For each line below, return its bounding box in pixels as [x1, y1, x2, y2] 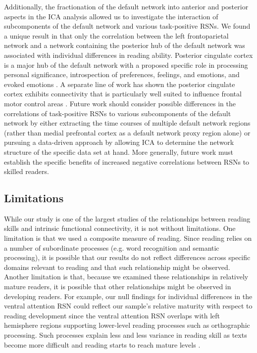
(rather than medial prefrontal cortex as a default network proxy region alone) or [4, 127, 251, 137]
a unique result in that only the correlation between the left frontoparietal [4, 30, 229, 41]
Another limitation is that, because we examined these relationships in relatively [4, 271, 249, 282]
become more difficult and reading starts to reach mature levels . [4, 339, 201, 350]
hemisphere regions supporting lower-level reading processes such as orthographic [4, 320, 250, 330]
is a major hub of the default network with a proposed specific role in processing [4, 59, 248, 70]
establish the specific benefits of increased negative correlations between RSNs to [4, 156, 250, 167]
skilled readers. [4, 166, 49, 176]
